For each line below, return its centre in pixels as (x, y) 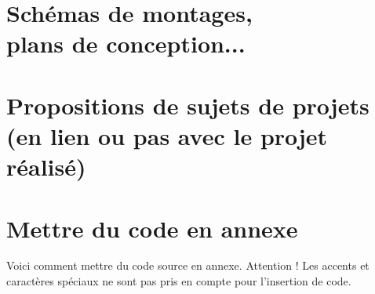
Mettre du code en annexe (152, 228)
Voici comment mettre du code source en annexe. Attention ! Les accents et (188, 265)
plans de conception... (126, 44)
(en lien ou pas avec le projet (167, 135)
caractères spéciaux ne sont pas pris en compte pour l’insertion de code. (179, 281)
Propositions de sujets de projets (188, 105)
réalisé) (46, 167)
